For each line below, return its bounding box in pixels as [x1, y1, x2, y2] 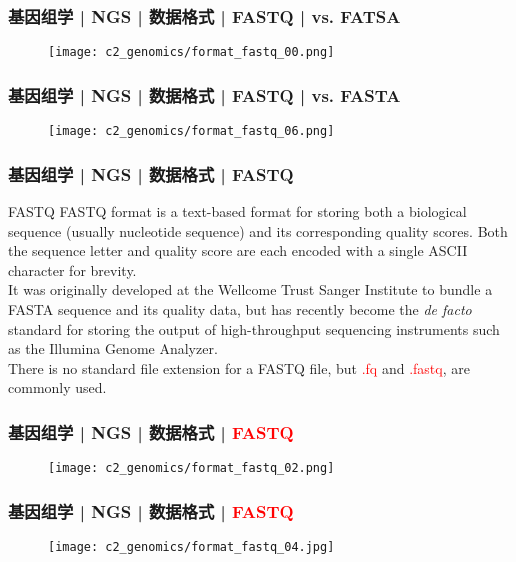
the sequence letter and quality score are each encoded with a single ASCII [8, 240, 468, 261]
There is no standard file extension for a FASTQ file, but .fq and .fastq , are [8, 357, 470, 378]
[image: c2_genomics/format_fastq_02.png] [48, 461, 335, 476]
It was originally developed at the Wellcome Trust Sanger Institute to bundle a [8, 279, 493, 300]
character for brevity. [8, 259, 137, 280]
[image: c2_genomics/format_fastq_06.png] [48, 124, 335, 139]
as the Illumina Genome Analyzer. [8, 338, 218, 359]
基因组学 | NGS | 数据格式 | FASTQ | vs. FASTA [8, 82, 401, 107]
